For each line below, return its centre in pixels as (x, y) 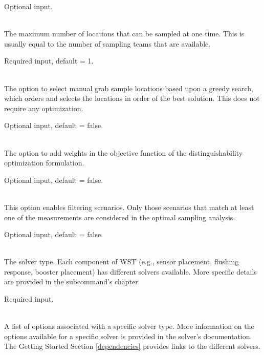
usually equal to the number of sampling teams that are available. (107, 43)
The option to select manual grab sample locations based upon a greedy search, (129, 88)
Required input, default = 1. (49, 61)
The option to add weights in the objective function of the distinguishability (124, 152)
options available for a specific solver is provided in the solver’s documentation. (128, 336)
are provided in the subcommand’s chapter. (72, 281)
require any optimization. (44, 108)
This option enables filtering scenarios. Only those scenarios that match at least (129, 207)
